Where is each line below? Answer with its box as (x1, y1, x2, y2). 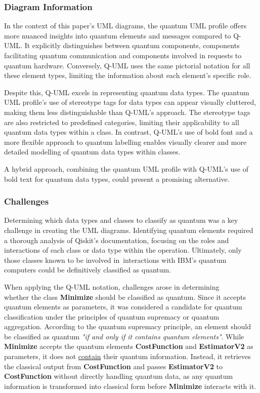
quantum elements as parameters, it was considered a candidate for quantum (4, 301, 242, 312)
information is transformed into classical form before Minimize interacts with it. (4, 380, 256, 391)
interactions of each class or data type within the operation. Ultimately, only (4, 245, 242, 255)
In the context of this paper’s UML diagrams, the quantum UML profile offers (4, 20, 247, 31)
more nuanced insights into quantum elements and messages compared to (4, 30, 231, 41)
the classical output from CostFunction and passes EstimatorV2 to (4, 361, 223, 371)
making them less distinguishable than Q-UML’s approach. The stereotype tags (4, 106, 250, 117)
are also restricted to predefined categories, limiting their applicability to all (4, 116, 239, 127)
